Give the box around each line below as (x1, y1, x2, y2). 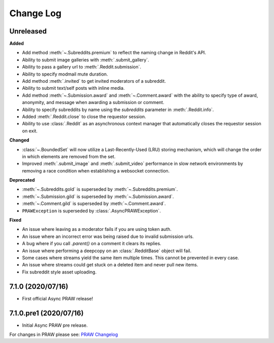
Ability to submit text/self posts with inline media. (22, 85, 125, 91)
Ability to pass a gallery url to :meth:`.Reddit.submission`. (22, 64, 142, 70)
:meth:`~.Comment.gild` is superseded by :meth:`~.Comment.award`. (22, 200, 166, 207)
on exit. (22, 127, 38, 134)
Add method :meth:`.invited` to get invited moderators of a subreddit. (22, 78, 166, 84)
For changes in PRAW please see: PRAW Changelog (9, 331, 118, 337)
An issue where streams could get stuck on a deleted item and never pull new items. (22, 262, 198, 268)
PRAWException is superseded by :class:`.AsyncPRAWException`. (22, 208, 161, 214)
